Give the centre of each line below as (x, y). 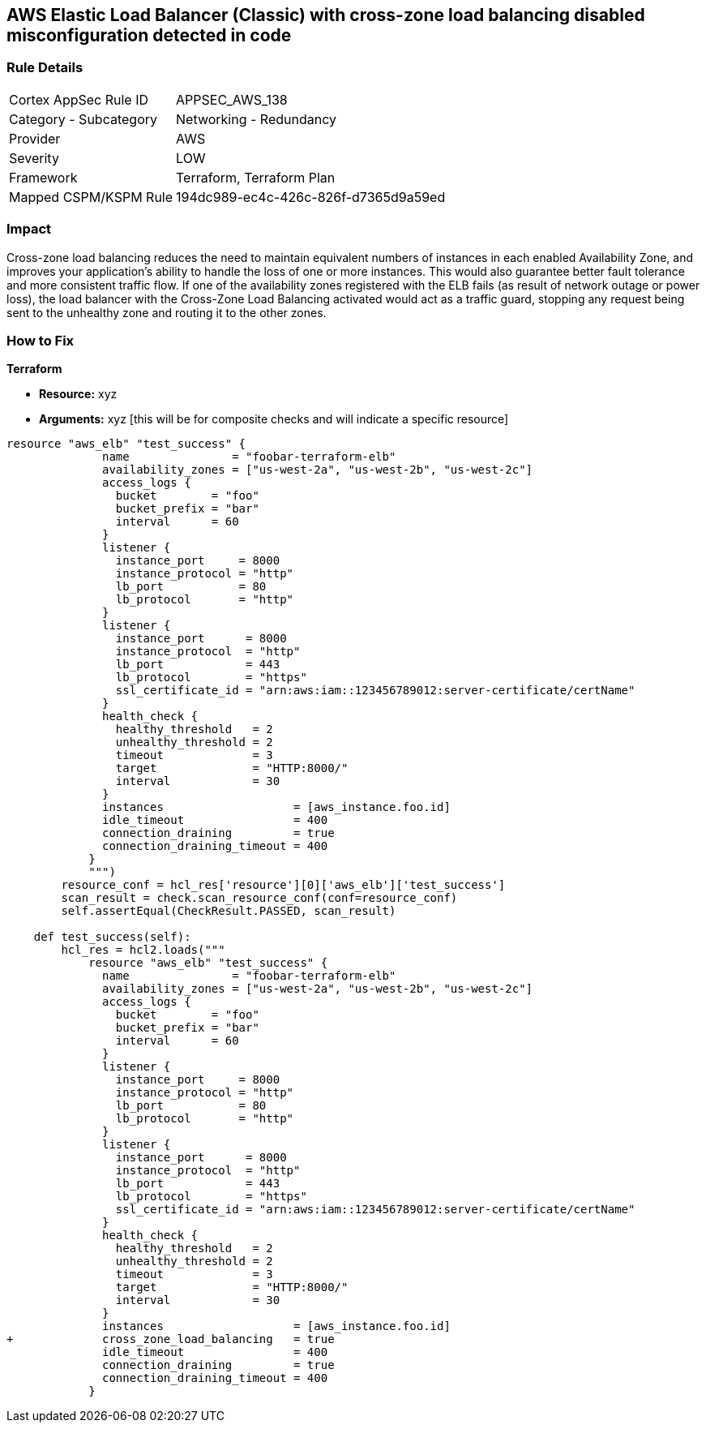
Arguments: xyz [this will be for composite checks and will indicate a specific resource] (274, 419)
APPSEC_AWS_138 (232, 99)
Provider (35, 138)
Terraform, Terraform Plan (256, 177)
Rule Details (45, 68)
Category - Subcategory (83, 119)
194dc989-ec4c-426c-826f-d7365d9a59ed (311, 197)
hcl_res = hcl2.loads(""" (143, 950)
